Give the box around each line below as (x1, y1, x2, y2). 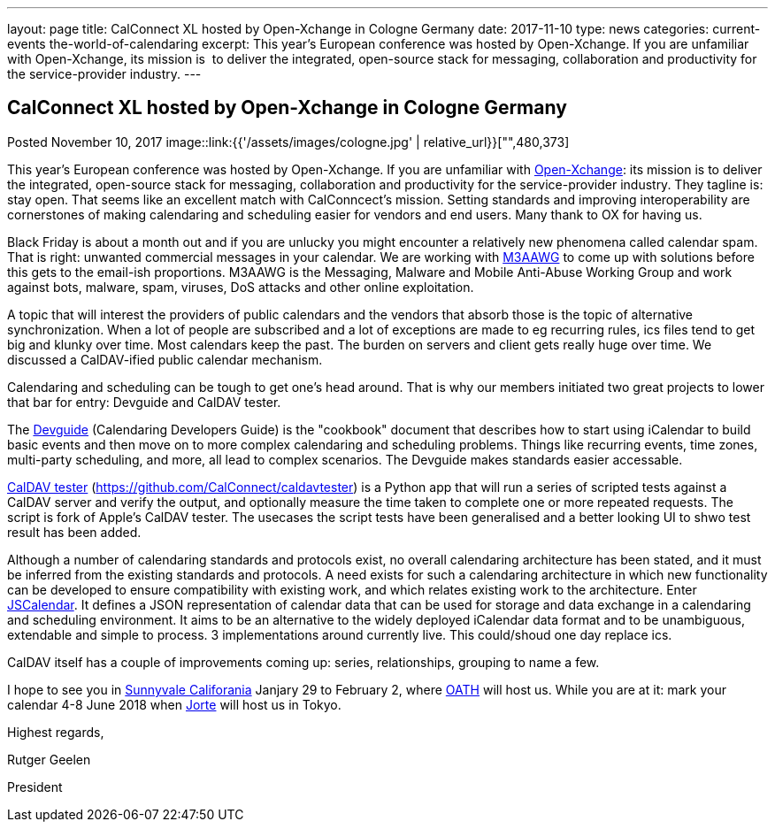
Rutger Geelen (7, 751, 91, 767)
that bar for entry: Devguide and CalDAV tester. (7, 394, 281, 410)
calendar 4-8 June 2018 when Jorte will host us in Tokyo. (7, 696, 341, 712)
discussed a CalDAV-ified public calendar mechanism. (7, 351, 323, 367)
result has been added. (7, 524, 142, 540)
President (7, 779, 63, 794)
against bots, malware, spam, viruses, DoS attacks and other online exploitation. (7, 279, 474, 295)
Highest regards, (7, 724, 104, 740)
